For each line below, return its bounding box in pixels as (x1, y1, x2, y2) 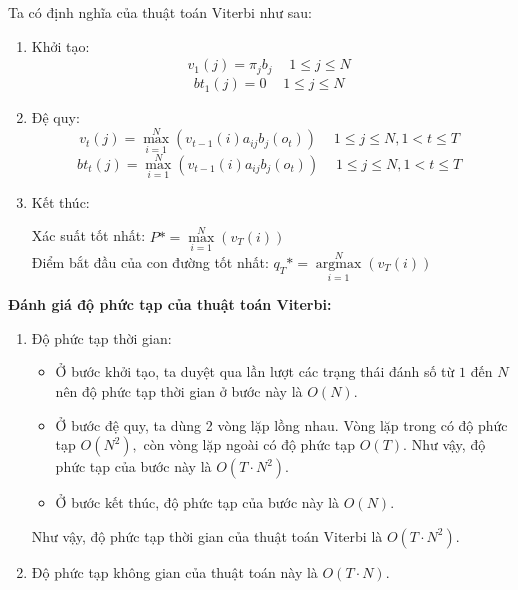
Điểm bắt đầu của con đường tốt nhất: (31, 251, 269, 272)
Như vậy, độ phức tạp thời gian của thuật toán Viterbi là (31, 525, 383, 546)
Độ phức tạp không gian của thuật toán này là (31, 561, 318, 582)
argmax (315, 256, 362, 271)
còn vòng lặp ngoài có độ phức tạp (143, 434, 356, 455)
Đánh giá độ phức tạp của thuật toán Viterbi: (8, 294, 332, 315)
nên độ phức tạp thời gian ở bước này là (55, 380, 303, 401)
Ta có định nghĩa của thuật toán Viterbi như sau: (8, 2, 312, 22)
